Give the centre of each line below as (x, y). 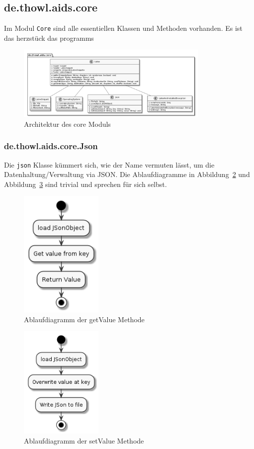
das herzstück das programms (49, 38)
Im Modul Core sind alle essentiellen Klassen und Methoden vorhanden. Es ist (123, 28)
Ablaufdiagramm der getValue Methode (84, 319)
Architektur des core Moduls (67, 124)
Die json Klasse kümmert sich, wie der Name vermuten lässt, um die (109, 164)
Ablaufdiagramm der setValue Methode (84, 440)
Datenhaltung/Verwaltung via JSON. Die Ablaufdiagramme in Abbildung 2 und (127, 174)
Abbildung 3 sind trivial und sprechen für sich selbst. (85, 184)
